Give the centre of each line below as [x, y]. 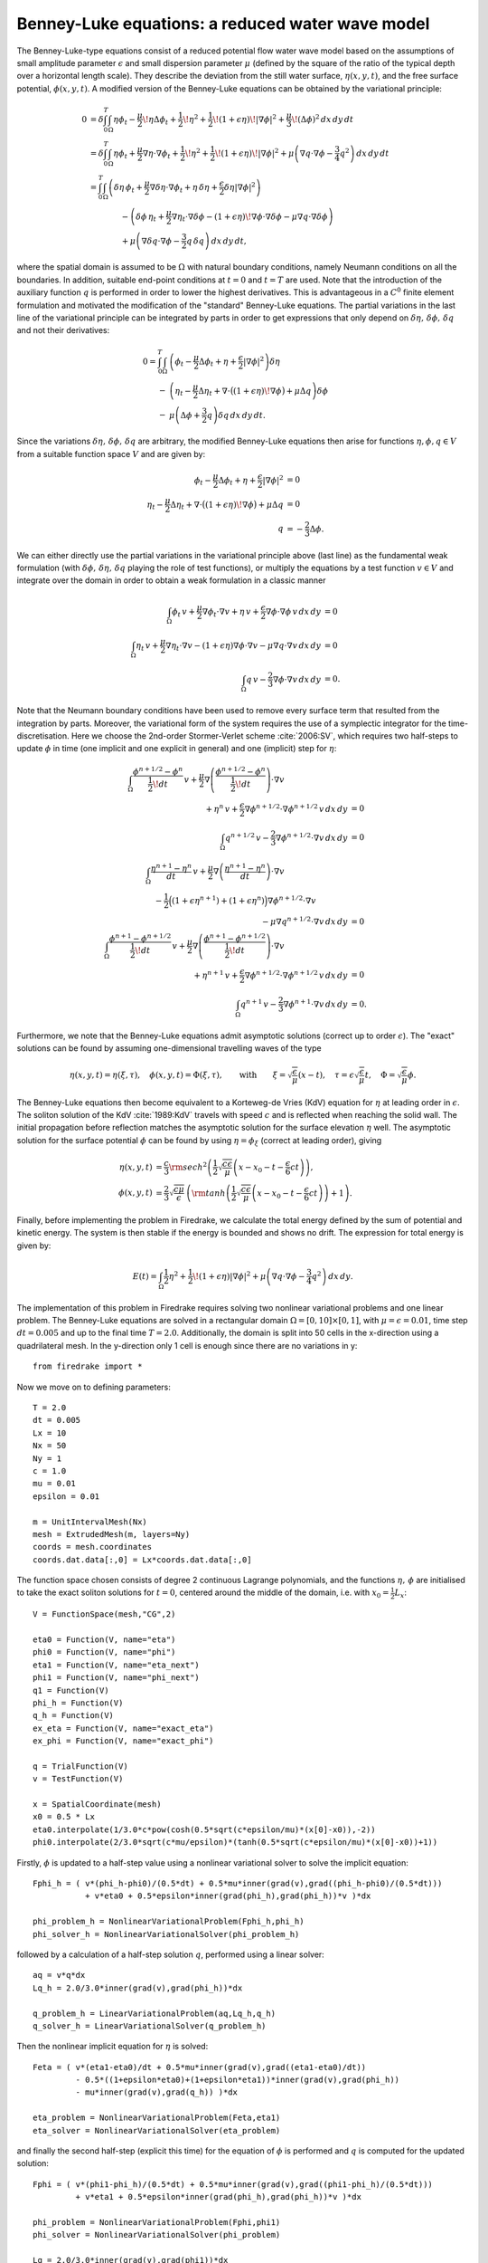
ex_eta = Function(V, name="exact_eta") [123, 1728]
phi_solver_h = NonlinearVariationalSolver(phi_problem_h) [166, 1934]
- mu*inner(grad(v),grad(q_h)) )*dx [157, 2092]
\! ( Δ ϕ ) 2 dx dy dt [323, 119]
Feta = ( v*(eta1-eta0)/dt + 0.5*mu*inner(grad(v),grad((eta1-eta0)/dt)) [200, 2067]
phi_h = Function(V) [78, 1703]
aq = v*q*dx [59, 1975]
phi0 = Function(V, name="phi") [104, 1652]
